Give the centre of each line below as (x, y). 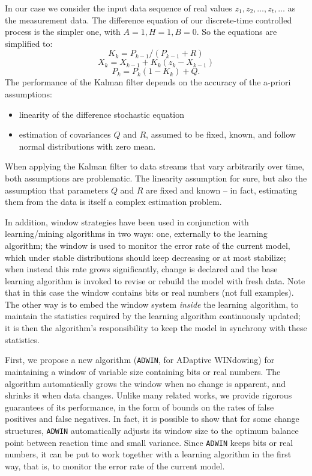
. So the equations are (237, 32)
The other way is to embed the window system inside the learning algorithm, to (152, 304)
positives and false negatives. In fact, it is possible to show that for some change (152, 419)
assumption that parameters (57, 190)
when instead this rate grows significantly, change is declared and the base (141, 269)
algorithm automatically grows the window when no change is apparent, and (145, 383)
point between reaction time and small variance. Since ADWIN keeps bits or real (149, 442)
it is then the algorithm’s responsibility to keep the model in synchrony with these (156, 328)
